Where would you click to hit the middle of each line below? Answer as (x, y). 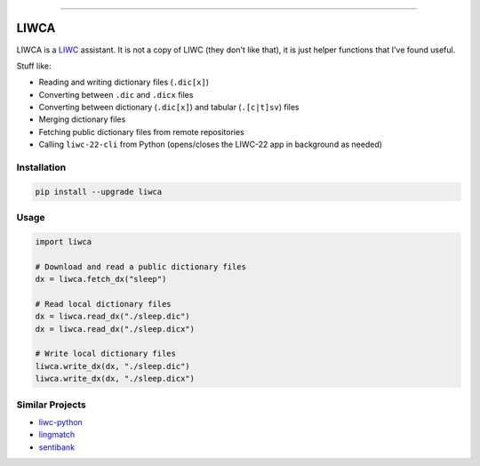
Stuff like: (34, 66)
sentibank (57, 447)
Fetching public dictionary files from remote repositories (141, 132)
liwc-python (61, 422)
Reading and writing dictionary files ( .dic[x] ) (124, 82)
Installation (41, 167)
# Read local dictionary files (104, 304)
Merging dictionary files (82, 119)
